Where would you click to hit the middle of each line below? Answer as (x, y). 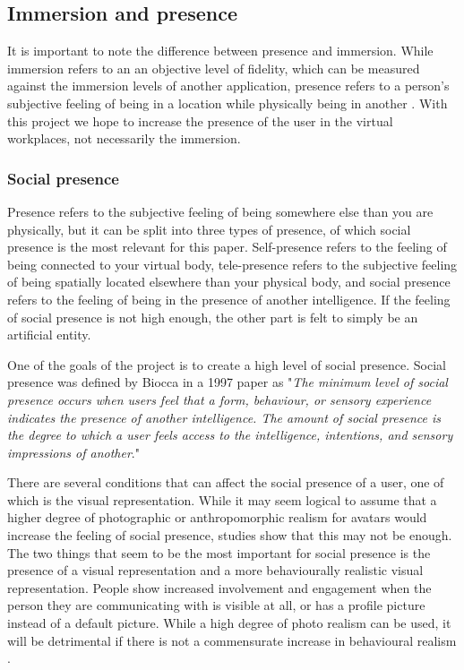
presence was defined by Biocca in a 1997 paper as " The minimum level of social (228, 382)
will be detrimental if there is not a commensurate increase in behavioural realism (232, 640)
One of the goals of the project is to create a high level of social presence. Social (227, 364)
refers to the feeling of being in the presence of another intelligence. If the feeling (229, 299)
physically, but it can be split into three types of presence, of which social (209, 229)
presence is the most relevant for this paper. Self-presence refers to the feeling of (227, 247)
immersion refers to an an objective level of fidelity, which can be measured (214, 68)
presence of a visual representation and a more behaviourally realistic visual (215, 570)
